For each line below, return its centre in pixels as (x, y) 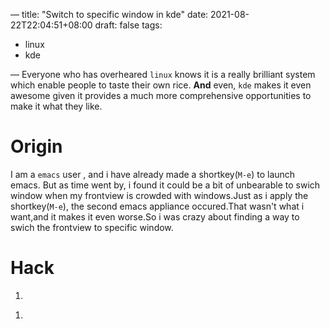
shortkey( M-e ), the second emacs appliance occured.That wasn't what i (157, 206)
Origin (36, 146)
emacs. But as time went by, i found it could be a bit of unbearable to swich (165, 185)
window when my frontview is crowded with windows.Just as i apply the (159, 195)
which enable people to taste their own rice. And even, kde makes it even (161, 85)
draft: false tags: (128, 25)
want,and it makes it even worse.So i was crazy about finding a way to (155, 216)
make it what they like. (56, 106)
